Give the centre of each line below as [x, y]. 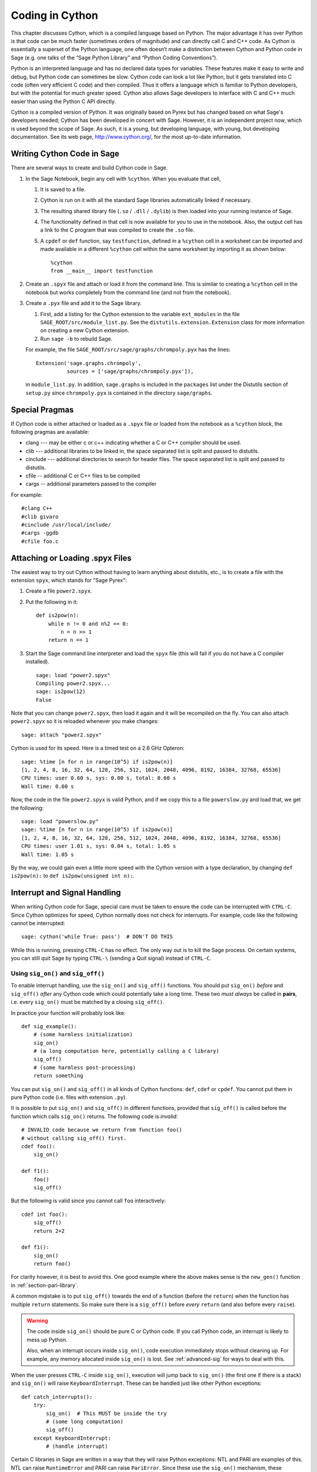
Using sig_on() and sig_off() [58, 973]
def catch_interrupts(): [57, 1397]
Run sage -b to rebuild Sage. [76, 339]
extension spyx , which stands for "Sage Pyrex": [69, 581]
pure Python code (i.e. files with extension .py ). [69, 1098]
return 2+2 [49, 1231]
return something [58, 1076]
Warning [37, 1321]
